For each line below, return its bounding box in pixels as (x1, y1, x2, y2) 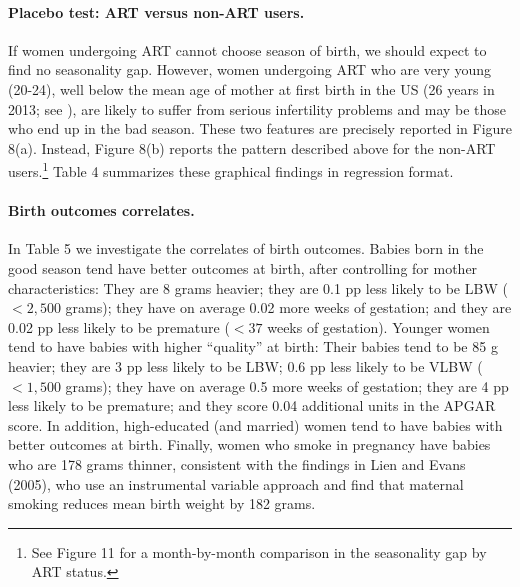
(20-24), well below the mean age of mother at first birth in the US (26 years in (8, 78, 495, 99)
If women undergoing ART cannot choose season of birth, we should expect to (8, 39, 487, 60)
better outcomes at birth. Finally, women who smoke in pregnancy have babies (8, 434, 491, 455)
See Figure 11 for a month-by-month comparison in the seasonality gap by (31, 541, 487, 562)
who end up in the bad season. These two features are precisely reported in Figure (8, 118, 513, 139)
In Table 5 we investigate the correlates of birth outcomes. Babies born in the (8, 238, 484, 259)
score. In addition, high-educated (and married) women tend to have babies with (8, 414, 503, 435)
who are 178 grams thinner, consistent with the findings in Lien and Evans (8, 453, 466, 474)
